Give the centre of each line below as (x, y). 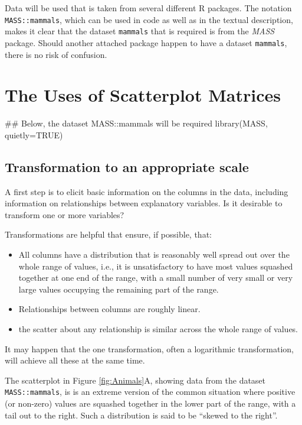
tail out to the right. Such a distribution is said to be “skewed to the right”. (141, 415)
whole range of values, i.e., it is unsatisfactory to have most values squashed (156, 266)
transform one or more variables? (65, 214)
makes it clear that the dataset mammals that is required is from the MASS (140, 31)
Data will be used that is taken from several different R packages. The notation (148, 8)
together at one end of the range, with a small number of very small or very (156, 278)
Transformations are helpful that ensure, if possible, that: (108, 234)
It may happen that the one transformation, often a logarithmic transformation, (150, 348)
